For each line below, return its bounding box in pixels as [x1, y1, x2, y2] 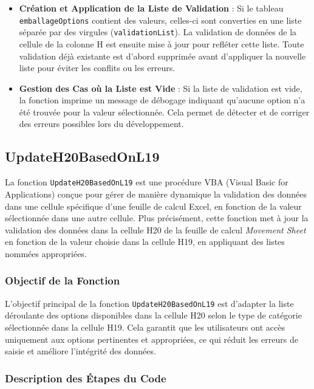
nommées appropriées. [5, 247, 87, 260]
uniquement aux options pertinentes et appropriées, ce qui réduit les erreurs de [5, 332, 298, 345]
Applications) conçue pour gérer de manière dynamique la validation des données [5, 187, 307, 200]
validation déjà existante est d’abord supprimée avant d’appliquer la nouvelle [19, 49, 306, 62]
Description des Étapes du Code [5, 370, 166, 385]
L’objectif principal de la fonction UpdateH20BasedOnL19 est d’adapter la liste [5, 297, 294, 309]
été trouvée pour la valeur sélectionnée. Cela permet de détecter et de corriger [19, 105, 310, 118]
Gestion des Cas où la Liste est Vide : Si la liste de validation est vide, [19, 81, 302, 94]
